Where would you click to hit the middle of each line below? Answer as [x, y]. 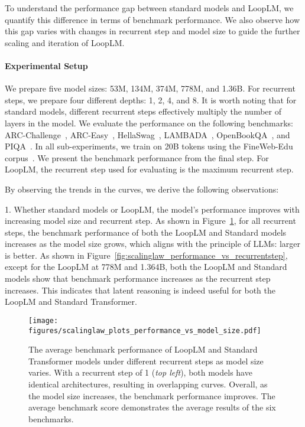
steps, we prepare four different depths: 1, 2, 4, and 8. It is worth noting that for [151, 100]
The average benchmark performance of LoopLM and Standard [143, 349]
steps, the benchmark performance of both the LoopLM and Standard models [146, 232]
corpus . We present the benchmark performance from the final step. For [137, 157]
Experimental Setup [46, 65]
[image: [43, 320]
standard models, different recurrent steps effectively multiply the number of [143, 111]
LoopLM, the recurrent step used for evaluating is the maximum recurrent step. [149, 169]
